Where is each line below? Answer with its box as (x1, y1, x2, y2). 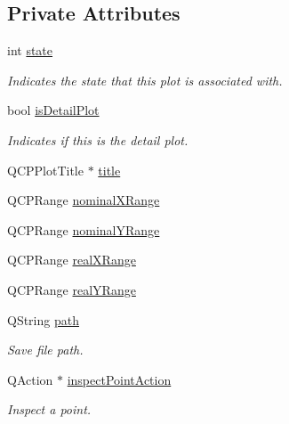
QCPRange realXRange (7, 250, 136, 269)
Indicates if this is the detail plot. (7, 130, 189, 149)
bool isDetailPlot (7, 101, 100, 119)
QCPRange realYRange (7, 280, 136, 298)
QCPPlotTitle (7, 160, 84, 179)
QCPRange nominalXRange (7, 191, 160, 209)
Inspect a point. (7, 400, 92, 419)
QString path (7, 310, 79, 329)
